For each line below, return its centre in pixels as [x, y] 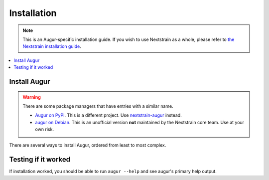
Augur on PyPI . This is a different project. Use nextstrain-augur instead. [108, 115]
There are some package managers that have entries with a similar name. [98, 106]
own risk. [45, 129]
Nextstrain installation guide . [52, 46]
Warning [32, 97]
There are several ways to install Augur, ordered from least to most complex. [88, 145]
